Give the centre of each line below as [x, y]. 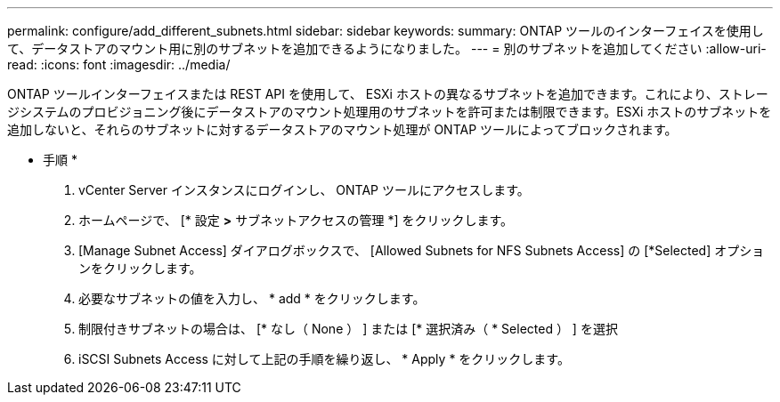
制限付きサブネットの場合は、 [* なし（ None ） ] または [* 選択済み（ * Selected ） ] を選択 [348, 329]
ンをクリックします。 [140, 268]
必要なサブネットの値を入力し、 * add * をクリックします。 [252, 298]
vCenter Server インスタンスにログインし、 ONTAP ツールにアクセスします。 [304, 190]
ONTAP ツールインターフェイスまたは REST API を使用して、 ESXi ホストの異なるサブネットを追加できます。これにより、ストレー [388, 94]
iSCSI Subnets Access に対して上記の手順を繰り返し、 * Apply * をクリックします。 [324, 359]
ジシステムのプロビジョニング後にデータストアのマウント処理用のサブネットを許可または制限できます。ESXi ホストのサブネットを [390, 112]
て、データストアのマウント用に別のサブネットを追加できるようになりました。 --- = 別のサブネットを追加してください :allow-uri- [387, 48]
